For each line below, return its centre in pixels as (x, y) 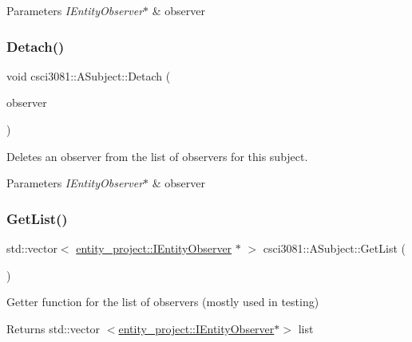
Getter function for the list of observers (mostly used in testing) (163, 302)
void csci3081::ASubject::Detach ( (89, 75)
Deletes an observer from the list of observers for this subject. (157, 156)
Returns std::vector (53, 328)
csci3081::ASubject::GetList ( (334, 248)
